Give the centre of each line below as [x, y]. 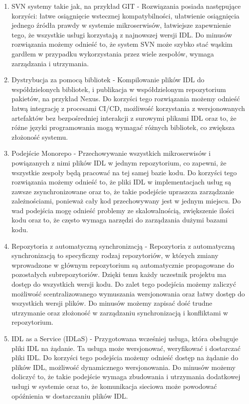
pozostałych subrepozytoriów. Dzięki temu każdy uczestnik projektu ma [119, 274]
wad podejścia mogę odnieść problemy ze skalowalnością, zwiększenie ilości [123, 210]
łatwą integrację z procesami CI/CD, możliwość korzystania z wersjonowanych [128, 108]
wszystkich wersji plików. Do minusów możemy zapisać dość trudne [112, 303]
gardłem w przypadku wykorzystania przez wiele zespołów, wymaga [113, 53]
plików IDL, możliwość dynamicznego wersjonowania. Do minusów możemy [124, 367]
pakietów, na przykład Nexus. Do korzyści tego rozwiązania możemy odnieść [126, 99]
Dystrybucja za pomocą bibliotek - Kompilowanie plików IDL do [108, 80]
